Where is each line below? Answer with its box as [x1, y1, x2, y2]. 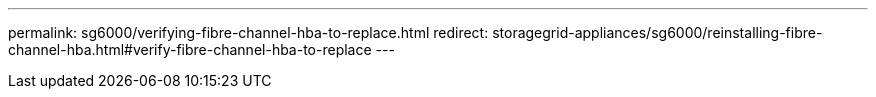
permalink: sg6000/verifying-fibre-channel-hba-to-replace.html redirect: [8, 24, 489, 41]
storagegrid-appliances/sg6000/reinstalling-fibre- [492, 24, 823, 41]
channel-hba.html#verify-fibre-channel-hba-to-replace [8, 41, 372, 58]
